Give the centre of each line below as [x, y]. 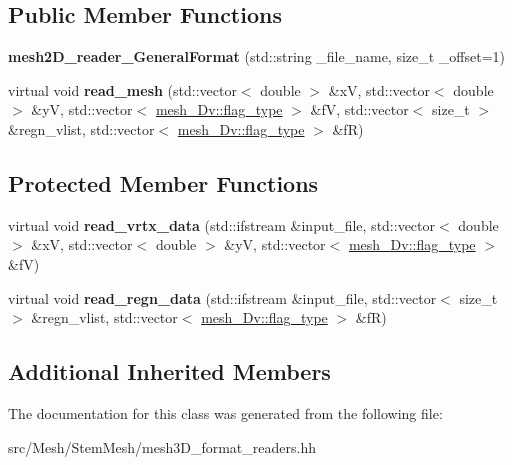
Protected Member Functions [163, 182]
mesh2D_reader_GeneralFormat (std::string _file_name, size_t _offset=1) [257, 56]
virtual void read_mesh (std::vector [122, 89]
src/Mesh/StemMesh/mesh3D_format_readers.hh [162, 446]
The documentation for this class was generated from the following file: [225, 412]
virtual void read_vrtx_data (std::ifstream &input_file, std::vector [222, 224]
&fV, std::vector [359, 109]
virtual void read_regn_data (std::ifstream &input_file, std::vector [222, 297]
